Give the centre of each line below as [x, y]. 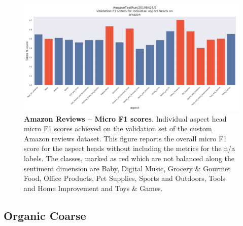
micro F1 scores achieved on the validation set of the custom [118, 128]
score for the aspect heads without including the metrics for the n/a [130, 148]
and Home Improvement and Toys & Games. [93, 188]
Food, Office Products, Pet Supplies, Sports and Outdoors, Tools [125, 178]
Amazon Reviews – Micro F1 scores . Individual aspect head [125, 118]
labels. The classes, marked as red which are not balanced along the [129, 158]
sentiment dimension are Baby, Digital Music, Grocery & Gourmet [127, 168]
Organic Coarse [45, 215]
